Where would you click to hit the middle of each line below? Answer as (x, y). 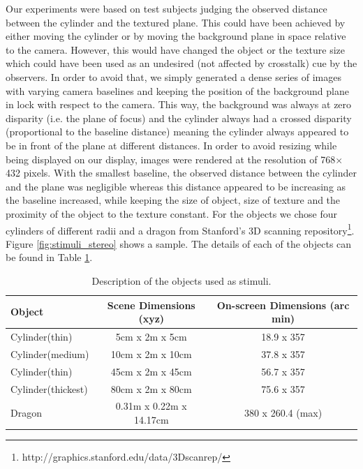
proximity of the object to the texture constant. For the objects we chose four (172, 213)
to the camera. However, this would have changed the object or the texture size (175, 49)
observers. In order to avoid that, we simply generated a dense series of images (173, 76)
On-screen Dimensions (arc (283, 305)
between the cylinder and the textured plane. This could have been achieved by (176, 22)
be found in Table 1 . (49, 257)
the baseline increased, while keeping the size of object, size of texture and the (173, 200)
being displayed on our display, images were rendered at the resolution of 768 (171, 159)
